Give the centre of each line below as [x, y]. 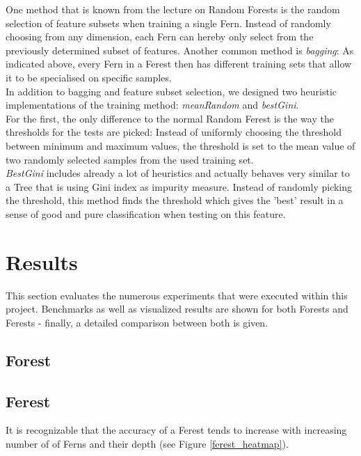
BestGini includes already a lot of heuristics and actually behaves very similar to [178, 173]
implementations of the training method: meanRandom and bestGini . [152, 105]
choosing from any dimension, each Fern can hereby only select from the [160, 37]
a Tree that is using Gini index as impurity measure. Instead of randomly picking [179, 186]
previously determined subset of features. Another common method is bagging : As [180, 50]
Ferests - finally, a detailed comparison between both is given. [137, 322]
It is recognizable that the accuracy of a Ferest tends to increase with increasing [176, 430]
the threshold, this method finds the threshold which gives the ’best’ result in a [175, 200]
